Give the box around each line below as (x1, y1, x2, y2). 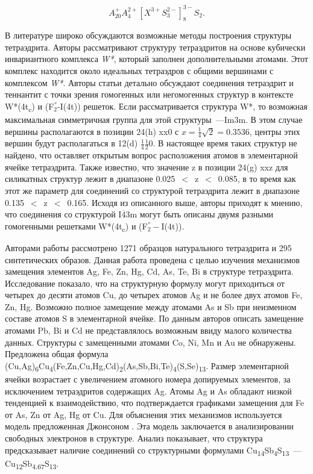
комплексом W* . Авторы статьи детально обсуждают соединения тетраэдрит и (5, 76, 294, 89)
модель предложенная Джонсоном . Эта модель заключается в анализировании (5, 420, 294, 432)
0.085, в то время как (218, 172, 296, 185)
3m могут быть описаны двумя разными (125, 208, 273, 220)
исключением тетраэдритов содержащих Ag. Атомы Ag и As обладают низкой (5, 384, 292, 397)
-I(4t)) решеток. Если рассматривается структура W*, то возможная (57, 99, 308, 112)
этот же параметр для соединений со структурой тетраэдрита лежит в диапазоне (5, 184, 300, 197)
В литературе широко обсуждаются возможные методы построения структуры (5, 29, 292, 42)
